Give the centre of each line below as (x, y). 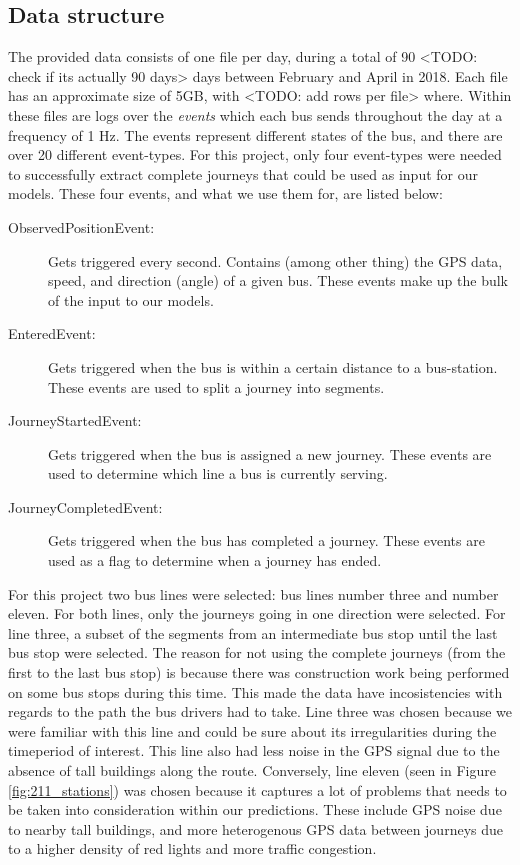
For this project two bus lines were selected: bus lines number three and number (253, 593)
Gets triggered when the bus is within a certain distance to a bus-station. (273, 366)
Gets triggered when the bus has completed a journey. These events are (266, 540)
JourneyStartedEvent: (75, 420)
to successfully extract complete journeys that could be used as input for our (243, 173)
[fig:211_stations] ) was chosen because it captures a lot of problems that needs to (257, 789)
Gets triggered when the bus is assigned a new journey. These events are (270, 453)
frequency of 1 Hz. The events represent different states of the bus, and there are (255, 134)
